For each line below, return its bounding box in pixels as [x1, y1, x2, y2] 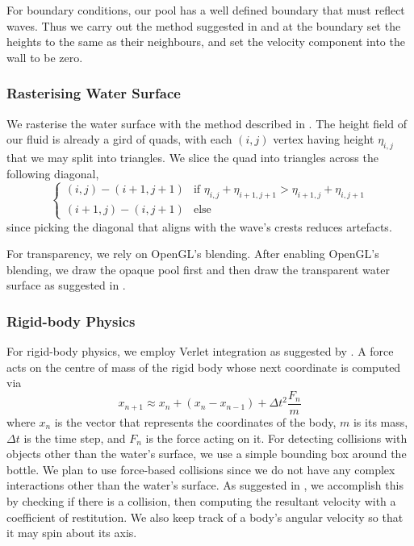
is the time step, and [23, 429, 126, 446]
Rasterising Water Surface [6, 83, 181, 103]
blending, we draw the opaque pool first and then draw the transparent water [6, 260, 390, 277]
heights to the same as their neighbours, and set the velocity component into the [6, 33, 405, 50]
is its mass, [353, 413, 408, 430]
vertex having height [273, 131, 374, 148]
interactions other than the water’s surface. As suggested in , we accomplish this [6, 477, 404, 494]
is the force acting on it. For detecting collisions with [145, 429, 408, 446]
